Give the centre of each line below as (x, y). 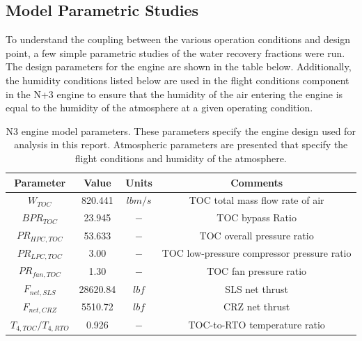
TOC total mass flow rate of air (257, 200)
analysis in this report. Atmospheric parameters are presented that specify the (181, 144)
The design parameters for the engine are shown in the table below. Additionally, (179, 66)
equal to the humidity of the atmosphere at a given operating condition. (159, 108)
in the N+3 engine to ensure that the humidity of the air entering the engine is (174, 94)
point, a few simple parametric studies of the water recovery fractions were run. (175, 53)
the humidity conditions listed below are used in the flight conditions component (178, 80)
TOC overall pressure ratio (257, 235)
